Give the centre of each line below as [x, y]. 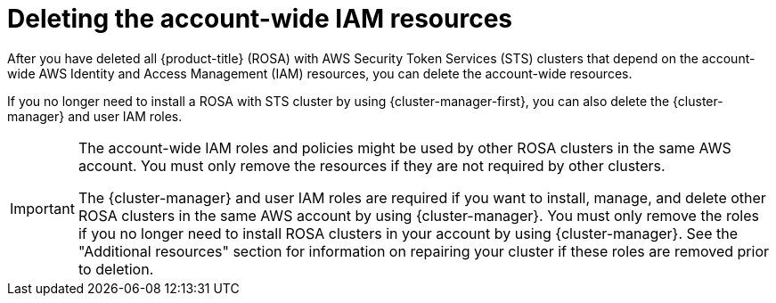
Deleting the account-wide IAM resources [260, 19]
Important [42, 208]
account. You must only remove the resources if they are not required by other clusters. [372, 165]
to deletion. [116, 269]
